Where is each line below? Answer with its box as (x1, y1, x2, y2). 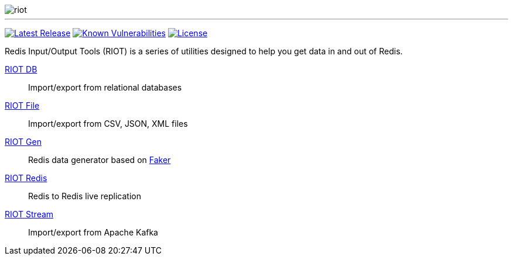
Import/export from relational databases (28, 82, 182, 92)
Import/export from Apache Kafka (28, 227, 158, 237)
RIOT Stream (5, 209, 54, 219)
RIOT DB (5, 64, 37, 74)
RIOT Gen (5, 137, 42, 147)
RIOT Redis (5, 173, 47, 183)
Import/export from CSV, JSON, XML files (28, 119, 188, 129)
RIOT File (5, 100, 40, 110)
